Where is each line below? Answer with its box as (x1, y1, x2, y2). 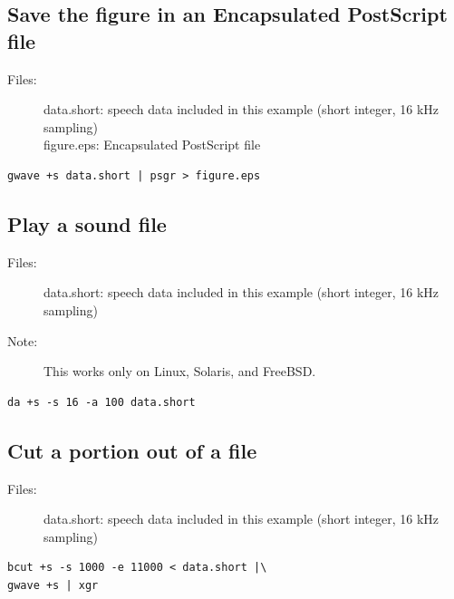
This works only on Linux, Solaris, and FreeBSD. (43, 362, 316, 381)
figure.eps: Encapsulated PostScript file (43, 135, 261, 154)
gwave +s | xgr (7, 578, 99, 592)
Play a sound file (7, 209, 167, 237)
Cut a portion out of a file (7, 436, 257, 464)
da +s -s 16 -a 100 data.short (7, 395, 196, 409)
